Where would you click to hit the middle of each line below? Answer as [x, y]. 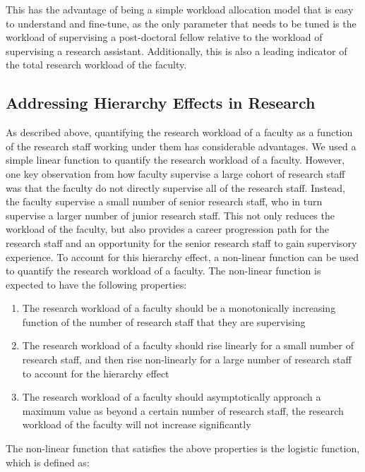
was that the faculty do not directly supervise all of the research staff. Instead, [175, 187]
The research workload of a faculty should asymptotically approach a [172, 397]
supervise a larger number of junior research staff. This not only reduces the [170, 215]
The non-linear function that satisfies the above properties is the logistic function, [183, 448]
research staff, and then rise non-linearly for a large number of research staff [187, 359]
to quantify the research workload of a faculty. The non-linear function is [163, 271]
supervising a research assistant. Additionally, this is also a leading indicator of [176, 50]
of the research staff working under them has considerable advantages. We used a [181, 146]
